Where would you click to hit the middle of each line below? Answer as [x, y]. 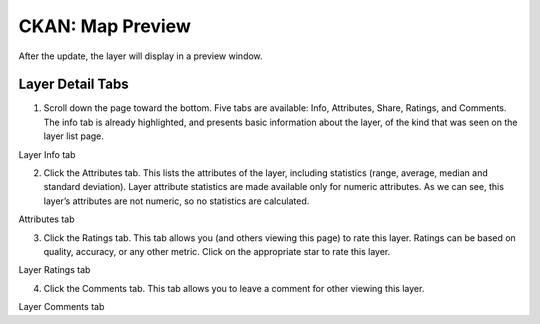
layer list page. [74, 136]
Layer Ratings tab [54, 270]
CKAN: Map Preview [105, 26]
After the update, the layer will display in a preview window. [141, 56]
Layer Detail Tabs [73, 84]
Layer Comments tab [61, 307]
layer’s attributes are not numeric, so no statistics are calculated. [176, 201]
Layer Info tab [47, 154]
